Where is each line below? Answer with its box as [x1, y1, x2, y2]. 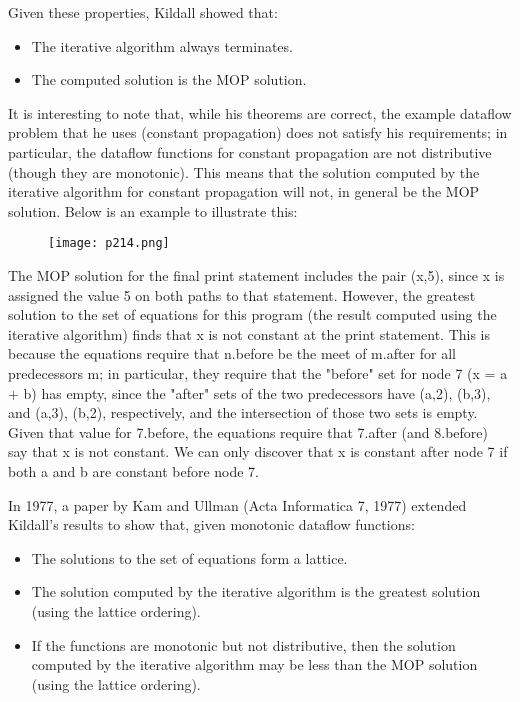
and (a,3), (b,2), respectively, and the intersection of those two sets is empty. [8, 402, 478, 423]
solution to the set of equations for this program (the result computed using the [8, 304, 497, 325]
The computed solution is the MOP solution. [31, 69, 307, 90]
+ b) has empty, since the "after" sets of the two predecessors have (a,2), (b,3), [8, 382, 491, 403]
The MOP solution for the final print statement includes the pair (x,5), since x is [8, 265, 505, 285]
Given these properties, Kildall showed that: [8, 2, 278, 22]
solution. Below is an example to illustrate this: [8, 200, 298, 221]
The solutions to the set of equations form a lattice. [31, 547, 348, 568]
